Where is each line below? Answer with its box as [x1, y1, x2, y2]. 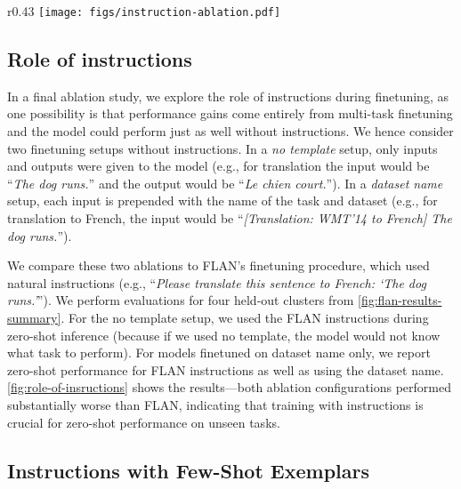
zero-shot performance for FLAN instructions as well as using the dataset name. [7, 360, 444, 379]
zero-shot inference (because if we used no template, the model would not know [7, 325, 441, 344]
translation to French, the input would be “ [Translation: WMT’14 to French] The [7, 209, 452, 228]
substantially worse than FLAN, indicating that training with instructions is [7, 395, 424, 413]
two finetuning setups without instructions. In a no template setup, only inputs [7, 139, 438, 157]
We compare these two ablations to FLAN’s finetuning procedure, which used [7, 256, 430, 275]
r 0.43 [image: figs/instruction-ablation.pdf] [7, 2, 281, 20]
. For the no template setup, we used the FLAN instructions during [61, 308, 429, 326]
